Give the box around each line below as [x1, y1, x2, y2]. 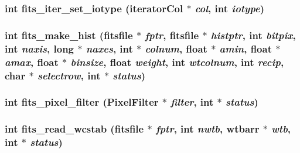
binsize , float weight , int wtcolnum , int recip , [70, 54, 284, 69]
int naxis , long [5, 41, 74, 55]
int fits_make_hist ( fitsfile [5, 27, 133, 42]
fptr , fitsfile [145, 27, 199, 42]
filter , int [171, 95, 214, 109]
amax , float [5, 54, 59, 69]
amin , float [219, 41, 272, 55]
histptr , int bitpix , [210, 27, 296, 42]
